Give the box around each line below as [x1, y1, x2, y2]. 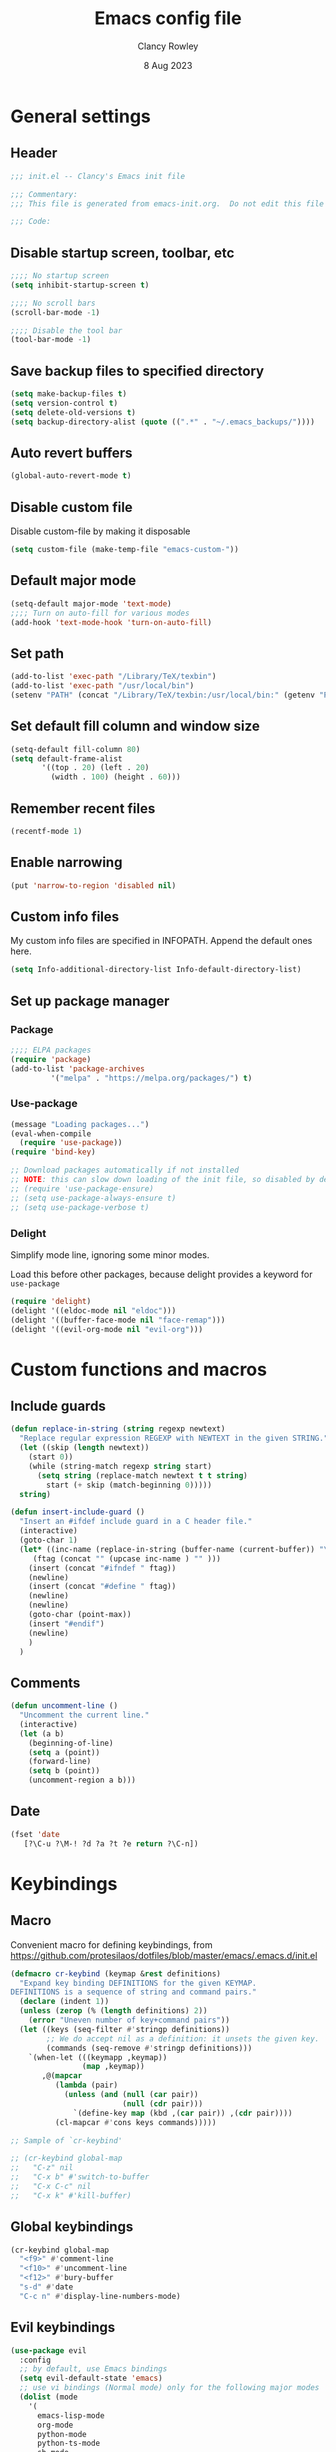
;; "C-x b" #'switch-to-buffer [10, 2172, 150, 2182]
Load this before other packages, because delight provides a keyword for [10, 1268, 313, 1280]
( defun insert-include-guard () [10, 1507, 145, 1517]
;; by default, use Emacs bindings [19, 2364, 168, 2374]
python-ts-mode [36, 2438, 101, 2449]
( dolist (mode [19, 2392, 78, 2402]
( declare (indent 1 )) [19, 1997, 110, 2007]
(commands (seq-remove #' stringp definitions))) [46, 2043, 253, 2053]
